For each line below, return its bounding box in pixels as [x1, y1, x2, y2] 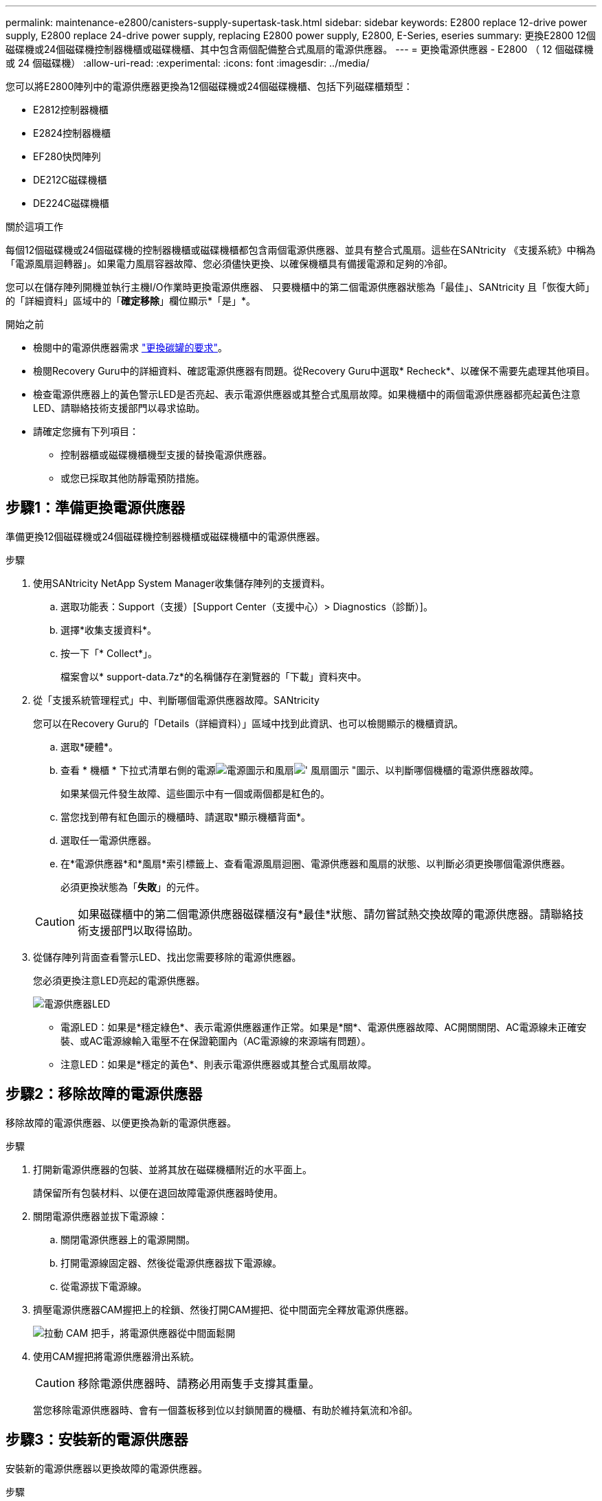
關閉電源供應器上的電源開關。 [60, 1233, 195, 1245]
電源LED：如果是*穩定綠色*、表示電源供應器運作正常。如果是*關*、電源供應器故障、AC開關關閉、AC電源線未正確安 [60, 1021, 587, 1033]
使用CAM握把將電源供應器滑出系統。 [33, 1350, 200, 1362]
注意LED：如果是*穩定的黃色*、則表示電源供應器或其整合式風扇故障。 [60, 1058, 377, 1070]
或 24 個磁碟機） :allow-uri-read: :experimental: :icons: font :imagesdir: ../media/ [5, 57, 370, 69]
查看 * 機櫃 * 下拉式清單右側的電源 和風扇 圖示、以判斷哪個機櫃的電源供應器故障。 [60, 764, 539, 776]
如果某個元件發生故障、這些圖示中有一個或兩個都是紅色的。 [60, 787, 330, 799]
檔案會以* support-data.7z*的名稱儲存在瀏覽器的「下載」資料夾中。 [60, 670, 367, 682]
